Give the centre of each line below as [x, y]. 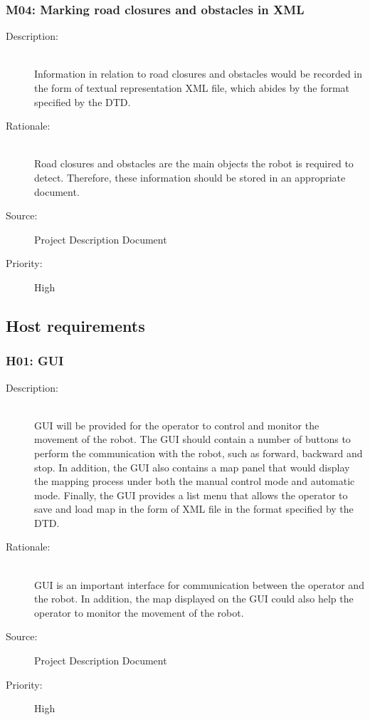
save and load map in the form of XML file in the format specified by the [194, 509]
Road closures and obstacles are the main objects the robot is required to [194, 163]
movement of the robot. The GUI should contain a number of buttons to [192, 439]
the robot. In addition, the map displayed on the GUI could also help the [194, 599]
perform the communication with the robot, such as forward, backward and [199, 453]
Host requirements [75, 325]
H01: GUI [35, 361]
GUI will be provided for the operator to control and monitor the [177, 425]
